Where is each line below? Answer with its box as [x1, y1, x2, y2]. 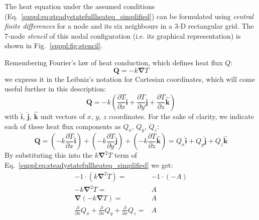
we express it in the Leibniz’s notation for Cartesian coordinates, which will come [5, 73, 255, 84]
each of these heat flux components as [5, 121, 121, 131]
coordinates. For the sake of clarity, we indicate [108, 111, 254, 121]
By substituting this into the [5, 150, 93, 160]
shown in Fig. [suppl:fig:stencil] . [5, 40, 103, 51]
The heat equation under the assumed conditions [5, 1, 155, 11]
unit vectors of [40, 111, 85, 121]
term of [114, 150, 137, 160]
